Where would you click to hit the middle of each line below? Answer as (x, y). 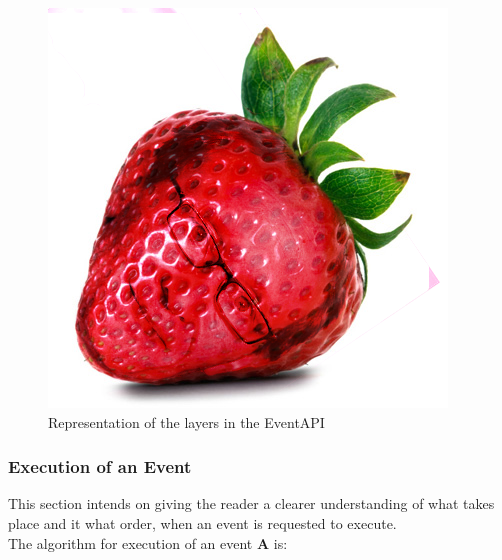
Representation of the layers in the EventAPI (186, 421)
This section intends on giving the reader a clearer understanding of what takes (251, 503)
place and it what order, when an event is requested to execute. (202, 523)
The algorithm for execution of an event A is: (148, 542)
